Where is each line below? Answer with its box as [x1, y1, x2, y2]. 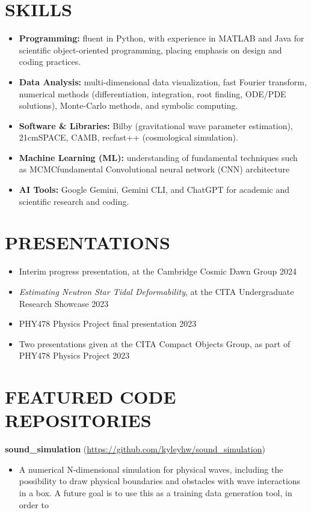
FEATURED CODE [5, 384, 176, 409]
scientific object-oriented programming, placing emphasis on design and [19, 43, 282, 56]
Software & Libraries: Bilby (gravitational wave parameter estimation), [19, 119, 293, 132]
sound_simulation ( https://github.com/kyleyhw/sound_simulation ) [5, 443, 265, 455]
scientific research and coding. [19, 195, 129, 207]
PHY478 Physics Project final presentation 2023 [19, 317, 197, 330]
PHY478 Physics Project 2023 [19, 349, 130, 362]
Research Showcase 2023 [19, 297, 109, 309]
